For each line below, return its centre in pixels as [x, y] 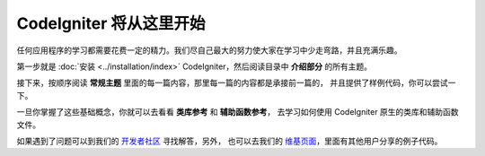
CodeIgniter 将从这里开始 [111, 23]
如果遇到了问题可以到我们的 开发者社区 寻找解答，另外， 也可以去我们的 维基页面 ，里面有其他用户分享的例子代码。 [229, 141]
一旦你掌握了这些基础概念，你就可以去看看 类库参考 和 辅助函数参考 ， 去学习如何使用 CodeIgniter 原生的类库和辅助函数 [238, 112]
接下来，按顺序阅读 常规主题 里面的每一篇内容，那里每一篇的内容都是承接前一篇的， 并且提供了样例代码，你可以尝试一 [236, 83]
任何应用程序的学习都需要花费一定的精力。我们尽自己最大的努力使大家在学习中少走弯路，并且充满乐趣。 [209, 50]
